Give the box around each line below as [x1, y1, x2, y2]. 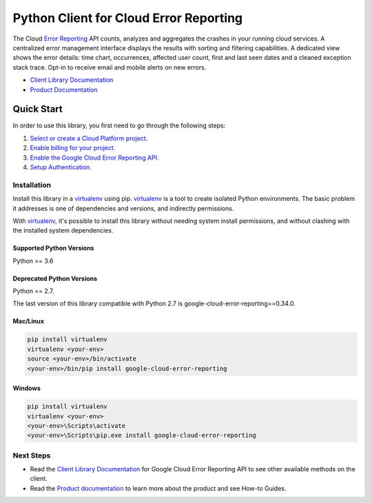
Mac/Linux [12, 317, 45, 325]
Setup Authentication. [30, 162, 92, 171]
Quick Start [12, 103, 63, 115]
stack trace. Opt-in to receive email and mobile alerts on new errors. [12, 63, 207, 72]
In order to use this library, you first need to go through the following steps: [12, 121, 226, 130]
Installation [12, 180, 52, 189]
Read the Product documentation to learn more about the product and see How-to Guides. [30, 484, 287, 492]
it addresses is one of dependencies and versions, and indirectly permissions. [12, 204, 234, 213]
